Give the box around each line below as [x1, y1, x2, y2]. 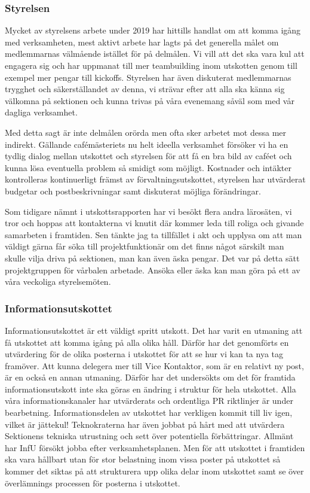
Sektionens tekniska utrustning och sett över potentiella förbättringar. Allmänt [5, 430, 294, 442]
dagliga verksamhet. [5, 106, 78, 118]
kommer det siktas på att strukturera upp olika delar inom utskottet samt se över [5, 465, 304, 477]
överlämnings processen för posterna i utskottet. [5, 476, 180, 489]
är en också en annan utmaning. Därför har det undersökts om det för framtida [5, 371, 296, 384]
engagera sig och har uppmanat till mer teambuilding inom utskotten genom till [5, 59, 297, 71]
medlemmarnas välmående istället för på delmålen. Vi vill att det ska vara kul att [5, 47, 305, 60]
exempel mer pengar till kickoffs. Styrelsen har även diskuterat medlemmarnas [5, 71, 291, 83]
